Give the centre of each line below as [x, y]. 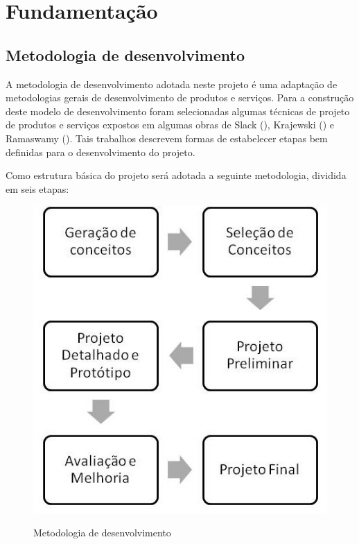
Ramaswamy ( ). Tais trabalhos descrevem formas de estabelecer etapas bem [167, 138]
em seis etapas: [37, 188]
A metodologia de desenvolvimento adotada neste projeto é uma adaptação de [172, 84]
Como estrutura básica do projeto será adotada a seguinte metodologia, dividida [176, 175]
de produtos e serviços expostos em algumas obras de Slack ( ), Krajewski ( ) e [170, 125]
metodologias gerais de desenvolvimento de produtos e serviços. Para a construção [180, 97]
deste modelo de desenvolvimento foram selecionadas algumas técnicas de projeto [178, 111]
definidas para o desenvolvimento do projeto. [100, 152]
